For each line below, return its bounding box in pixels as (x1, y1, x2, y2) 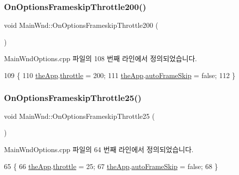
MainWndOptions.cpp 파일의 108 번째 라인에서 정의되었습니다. (4, 53, 197, 64)
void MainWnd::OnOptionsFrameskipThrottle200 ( (4, 20, 158, 30)
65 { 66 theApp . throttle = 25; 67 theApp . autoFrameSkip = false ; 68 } (4, 161, 218, 171)
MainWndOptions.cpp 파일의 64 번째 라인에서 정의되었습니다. (4, 144, 194, 154)
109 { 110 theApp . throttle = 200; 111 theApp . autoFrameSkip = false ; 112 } (4, 70, 236, 80)
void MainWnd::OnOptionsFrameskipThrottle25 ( (4, 110, 155, 121)
